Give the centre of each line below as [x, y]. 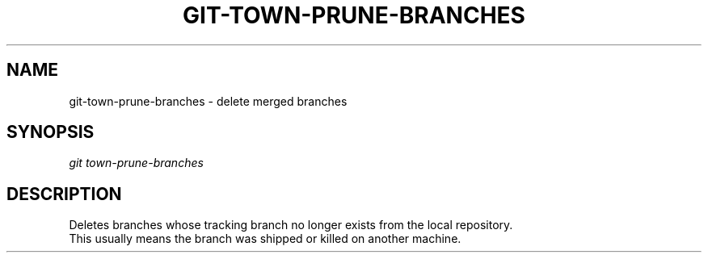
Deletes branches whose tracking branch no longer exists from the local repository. [291, 225]
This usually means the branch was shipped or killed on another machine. [265, 239]
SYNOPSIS [51, 132]
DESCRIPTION [64, 194]
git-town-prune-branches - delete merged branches [208, 101]
